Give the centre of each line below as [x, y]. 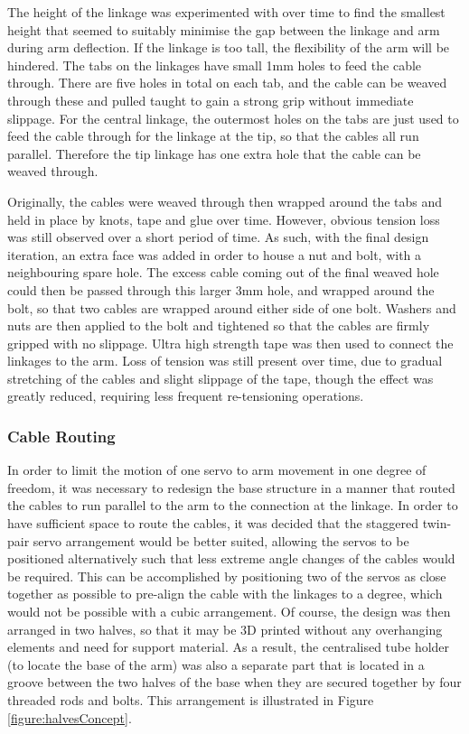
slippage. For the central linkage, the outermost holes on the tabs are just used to [233, 118]
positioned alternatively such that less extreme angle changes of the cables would [231, 558]
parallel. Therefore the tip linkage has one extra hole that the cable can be [214, 153]
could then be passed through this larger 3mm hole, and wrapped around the [221, 289]
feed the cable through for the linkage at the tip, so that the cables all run [213, 136]
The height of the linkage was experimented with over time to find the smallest [226, 12]
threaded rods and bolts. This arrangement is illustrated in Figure [191, 700]
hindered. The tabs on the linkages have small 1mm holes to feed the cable [215, 65]
